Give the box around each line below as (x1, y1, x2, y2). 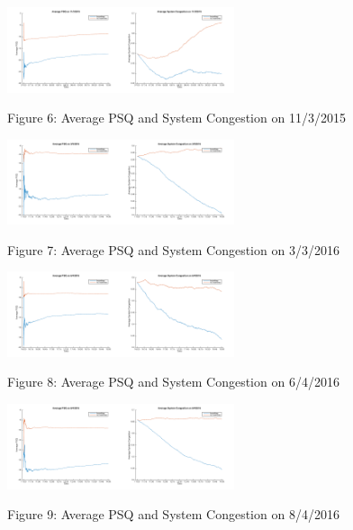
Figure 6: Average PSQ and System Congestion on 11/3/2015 (7, 108, 346, 127)
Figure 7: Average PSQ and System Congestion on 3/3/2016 (7, 240, 339, 259)
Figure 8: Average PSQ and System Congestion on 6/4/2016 (7, 372, 339, 391)
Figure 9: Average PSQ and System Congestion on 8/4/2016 (7, 505, 339, 524)
